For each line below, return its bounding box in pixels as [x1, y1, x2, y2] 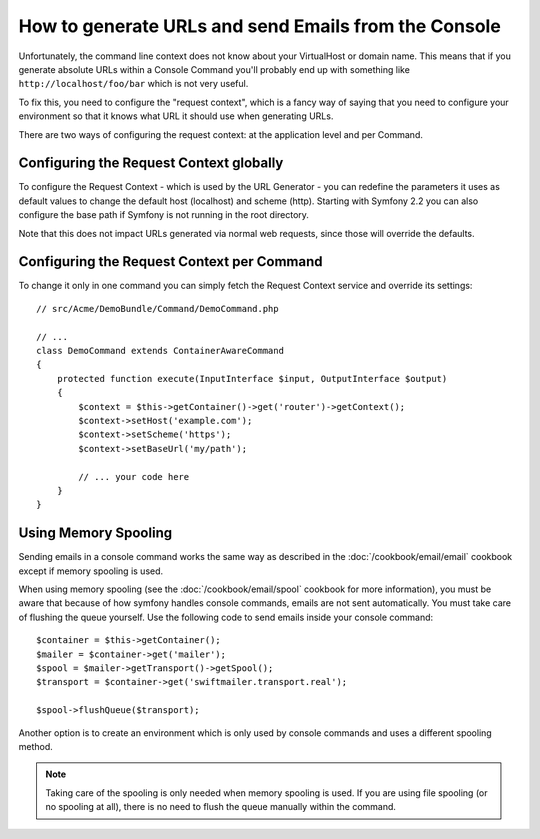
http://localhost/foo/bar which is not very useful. [18, 78, 249, 90]
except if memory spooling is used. [18, 565, 164, 577]
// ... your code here [78, 471, 190, 482]
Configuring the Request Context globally [18, 155, 284, 172]
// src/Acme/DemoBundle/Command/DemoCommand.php [36, 303, 279, 314]
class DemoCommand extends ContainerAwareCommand [36, 345, 285, 357]
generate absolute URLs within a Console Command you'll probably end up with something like [18, 63, 410, 75]
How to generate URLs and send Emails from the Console [18, 15, 502, 37]
